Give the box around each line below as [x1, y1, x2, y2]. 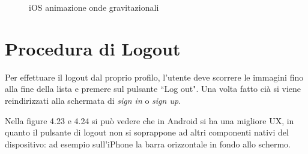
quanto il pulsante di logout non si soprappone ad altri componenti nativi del [5, 126, 289, 138]
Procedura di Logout [5, 36, 181, 60]
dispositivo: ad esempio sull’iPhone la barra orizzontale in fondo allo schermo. [5, 137, 291, 150]
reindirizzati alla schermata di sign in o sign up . [5, 94, 181, 106]
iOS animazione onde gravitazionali [29, 1, 159, 13]
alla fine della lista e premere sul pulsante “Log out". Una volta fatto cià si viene [5, 82, 301, 95]
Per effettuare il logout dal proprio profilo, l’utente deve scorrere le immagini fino [5, 70, 304, 83]
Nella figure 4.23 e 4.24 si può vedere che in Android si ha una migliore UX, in [5, 114, 294, 127]
